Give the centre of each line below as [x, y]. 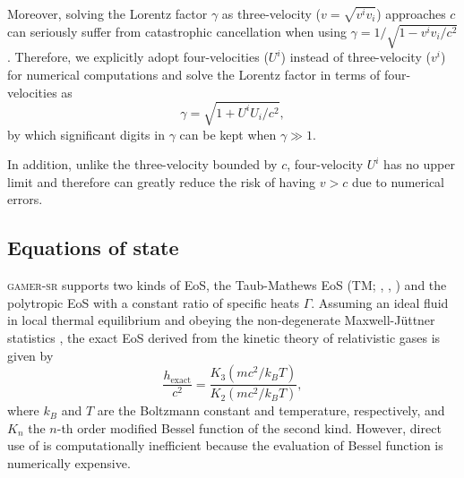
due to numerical [398, 181]
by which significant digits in [86, 134]
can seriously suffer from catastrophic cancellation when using [177, 31]
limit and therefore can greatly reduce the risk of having [162, 181]
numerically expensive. [69, 462]
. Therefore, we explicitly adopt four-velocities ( [138, 57]
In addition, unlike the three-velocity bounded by [142, 164]
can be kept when [228, 134]
